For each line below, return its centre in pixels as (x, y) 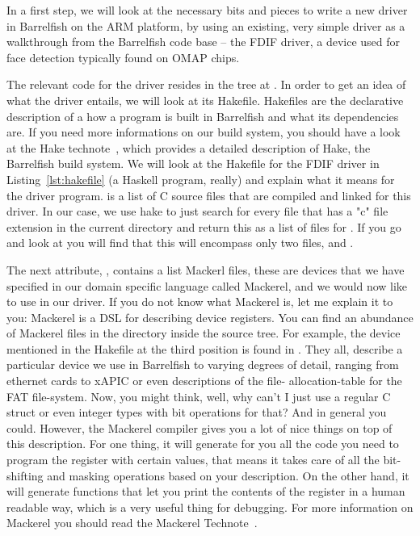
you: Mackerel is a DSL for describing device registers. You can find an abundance (210, 317)
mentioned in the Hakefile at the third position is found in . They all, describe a (205, 348)
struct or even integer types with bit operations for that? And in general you (197, 412)
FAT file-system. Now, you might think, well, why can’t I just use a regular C (199, 396)
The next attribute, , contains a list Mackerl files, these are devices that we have (206, 269)
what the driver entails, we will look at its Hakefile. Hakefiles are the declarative (205, 100)
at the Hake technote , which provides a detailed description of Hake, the (189, 147)
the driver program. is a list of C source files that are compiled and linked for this (209, 195)
